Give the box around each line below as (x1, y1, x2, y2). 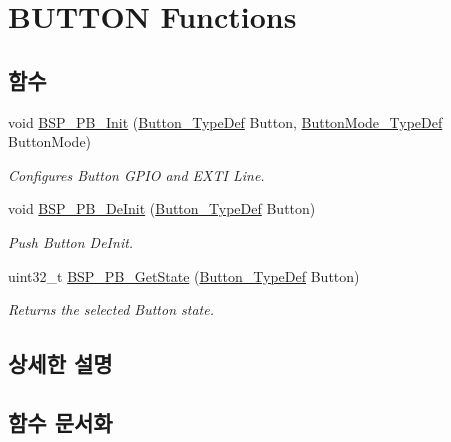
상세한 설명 (8, 348, 113, 379)
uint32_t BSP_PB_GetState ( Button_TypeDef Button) (8, 265, 360, 286)
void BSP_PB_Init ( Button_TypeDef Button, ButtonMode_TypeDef (8, 111, 443, 132)
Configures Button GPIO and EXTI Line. (8, 164, 265, 185)
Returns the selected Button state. (8, 299, 214, 320)
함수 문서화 (8, 406, 113, 437)
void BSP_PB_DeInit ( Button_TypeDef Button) (8, 198, 316, 219)
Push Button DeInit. (8, 231, 134, 252)
